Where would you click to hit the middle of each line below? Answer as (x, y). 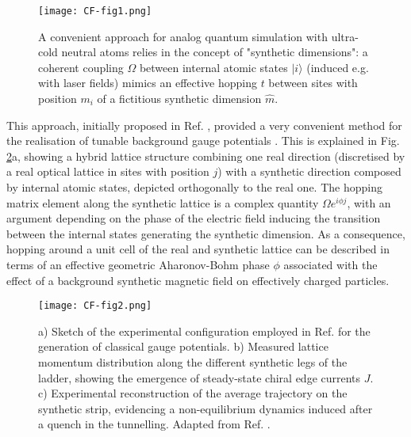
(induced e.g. (338, 67)
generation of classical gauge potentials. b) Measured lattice (183, 346)
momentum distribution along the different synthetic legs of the (193, 362)
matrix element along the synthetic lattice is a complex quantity (163, 202)
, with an (369, 202)
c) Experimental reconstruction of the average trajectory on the (193, 393)
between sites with (313, 83)
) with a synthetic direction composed (309, 171)
